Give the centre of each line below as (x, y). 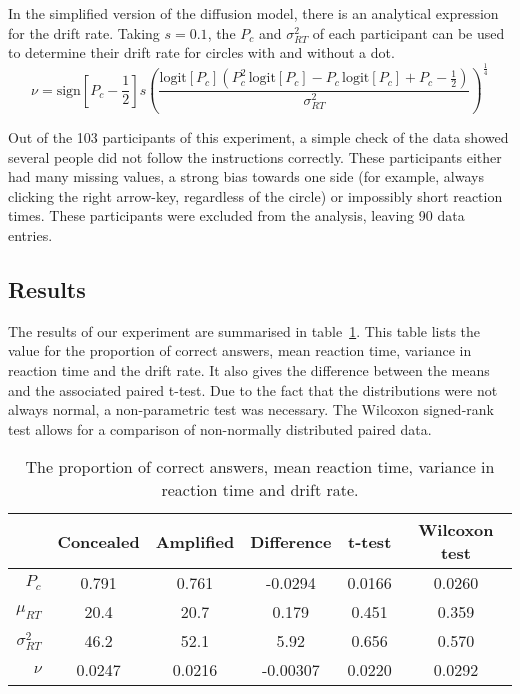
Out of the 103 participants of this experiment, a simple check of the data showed (258, 137)
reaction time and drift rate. (260, 490)
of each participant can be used (408, 32)
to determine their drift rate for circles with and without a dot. (201, 52)
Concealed (98, 541)
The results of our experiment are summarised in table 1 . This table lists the (244, 330)
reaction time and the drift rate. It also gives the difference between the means (249, 370)
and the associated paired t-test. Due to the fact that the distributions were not (253, 389)
